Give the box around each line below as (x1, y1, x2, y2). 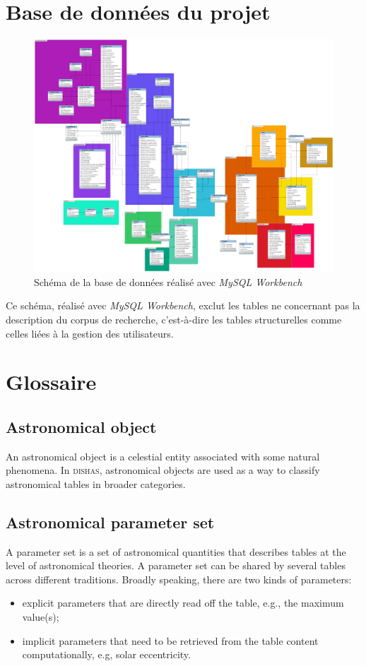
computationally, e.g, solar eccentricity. (22, 647, 191, 662)
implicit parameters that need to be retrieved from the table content (22, 633, 319, 648)
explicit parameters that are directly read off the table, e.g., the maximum (22, 595, 344, 610)
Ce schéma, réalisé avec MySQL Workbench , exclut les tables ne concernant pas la (6, 298, 360, 313)
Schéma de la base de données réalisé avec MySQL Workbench (34, 274, 302, 289)
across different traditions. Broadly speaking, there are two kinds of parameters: (6, 571, 352, 586)
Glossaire (6, 367, 97, 396)
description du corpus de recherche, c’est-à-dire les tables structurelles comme (6, 311, 342, 326)
